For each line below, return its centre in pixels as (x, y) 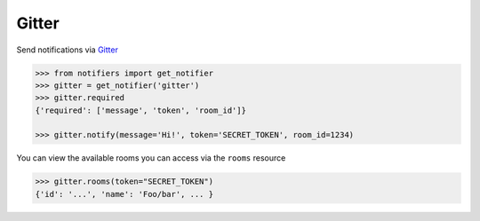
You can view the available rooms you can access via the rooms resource (151, 158)
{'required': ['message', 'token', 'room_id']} (140, 110)
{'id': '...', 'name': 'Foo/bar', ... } (124, 194)
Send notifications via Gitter (68, 50)
